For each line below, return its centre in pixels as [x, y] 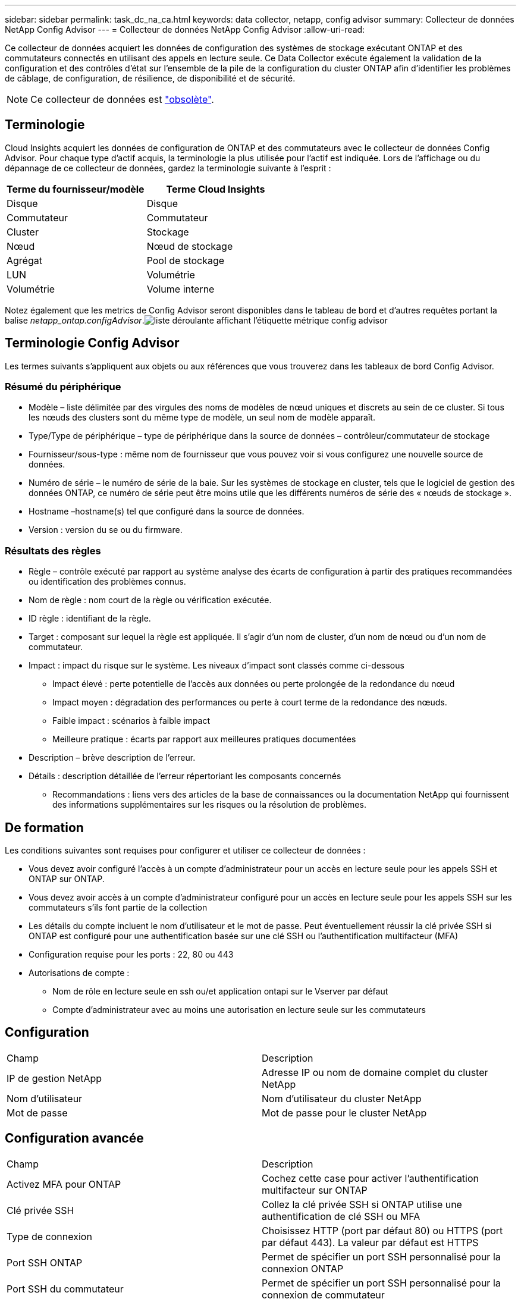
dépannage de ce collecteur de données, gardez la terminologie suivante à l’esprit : [168, 168]
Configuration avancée [74, 1138]
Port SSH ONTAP [45, 1262]
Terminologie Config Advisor [92, 343]
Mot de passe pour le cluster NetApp [344, 1113]
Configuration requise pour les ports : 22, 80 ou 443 [131, 955]
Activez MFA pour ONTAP [64, 1184]
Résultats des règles [53, 550]
